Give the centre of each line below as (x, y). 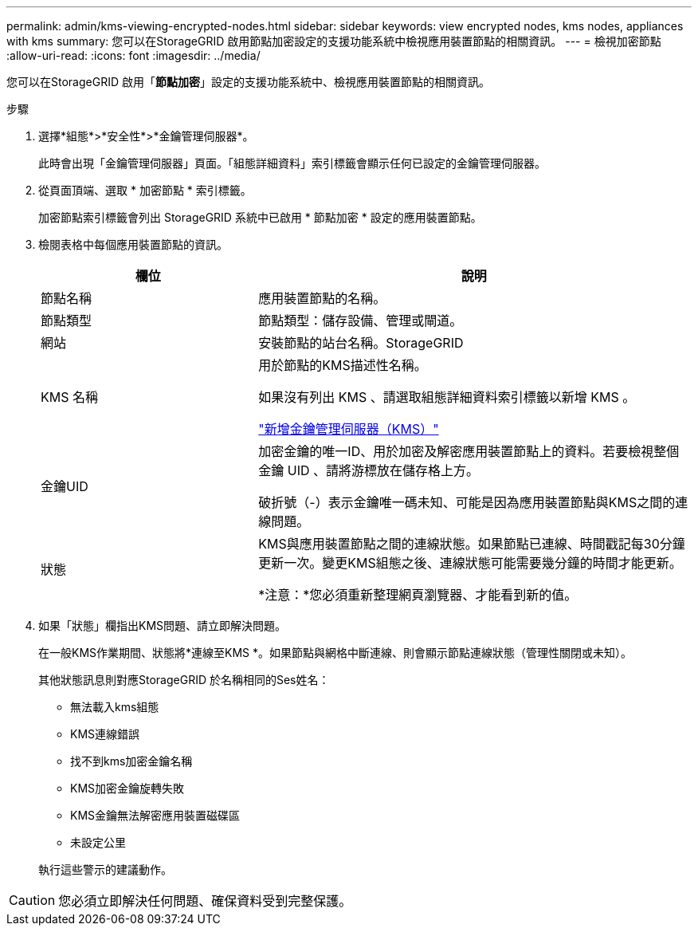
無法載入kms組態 (115, 707)
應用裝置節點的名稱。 (322, 298)
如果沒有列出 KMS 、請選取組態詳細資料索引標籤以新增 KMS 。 (447, 397)
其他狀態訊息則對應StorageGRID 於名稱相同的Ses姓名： (184, 680)
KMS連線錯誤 (105, 734)
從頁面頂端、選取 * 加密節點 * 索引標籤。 (145, 190)
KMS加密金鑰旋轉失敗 (127, 788)
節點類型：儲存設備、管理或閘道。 (361, 320)
